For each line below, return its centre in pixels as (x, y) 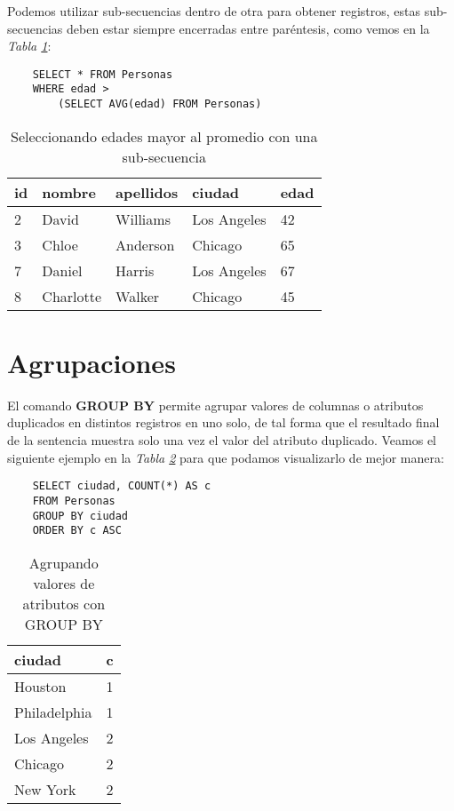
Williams (143, 219)
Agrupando (64, 562)
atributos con (64, 603)
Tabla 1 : (29, 46)
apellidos (147, 192)
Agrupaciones (92, 362)
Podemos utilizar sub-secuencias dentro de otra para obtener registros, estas (214, 11)
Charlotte (72, 296)
